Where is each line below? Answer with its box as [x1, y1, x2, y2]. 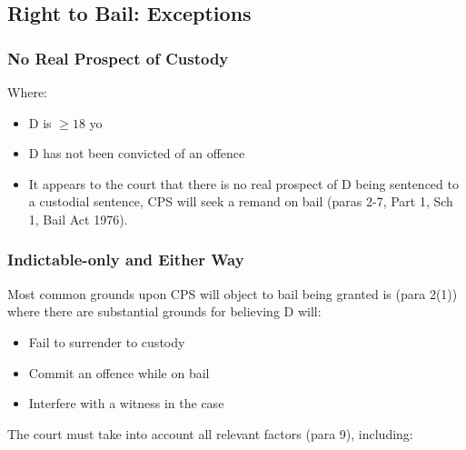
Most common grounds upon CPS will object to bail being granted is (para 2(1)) [7, 284, 458, 303]
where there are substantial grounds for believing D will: [7, 302, 322, 321]
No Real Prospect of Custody [7, 46, 229, 69]
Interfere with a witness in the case [28, 394, 224, 413]
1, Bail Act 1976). [28, 209, 128, 228]
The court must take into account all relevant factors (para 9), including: [7, 424, 413, 443]
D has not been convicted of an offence [28, 144, 245, 163]
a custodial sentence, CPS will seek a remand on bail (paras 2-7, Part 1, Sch [28, 192, 453, 211]
